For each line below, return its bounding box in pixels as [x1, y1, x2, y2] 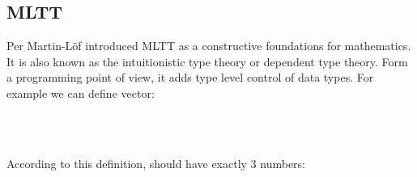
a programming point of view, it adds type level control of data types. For [6, 69, 374, 86]
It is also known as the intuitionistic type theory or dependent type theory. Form [6, 53, 408, 70]
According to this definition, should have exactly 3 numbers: [6, 154, 305, 171]
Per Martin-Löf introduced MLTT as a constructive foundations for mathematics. [6, 37, 411, 54]
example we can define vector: [6, 84, 155, 101]
